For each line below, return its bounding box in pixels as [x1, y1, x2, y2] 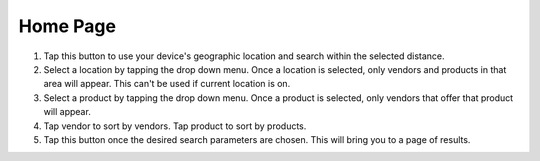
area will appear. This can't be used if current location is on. [43, 78, 291, 90]
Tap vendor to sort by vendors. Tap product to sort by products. [43, 120, 307, 132]
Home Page [18, 15, 117, 37]
